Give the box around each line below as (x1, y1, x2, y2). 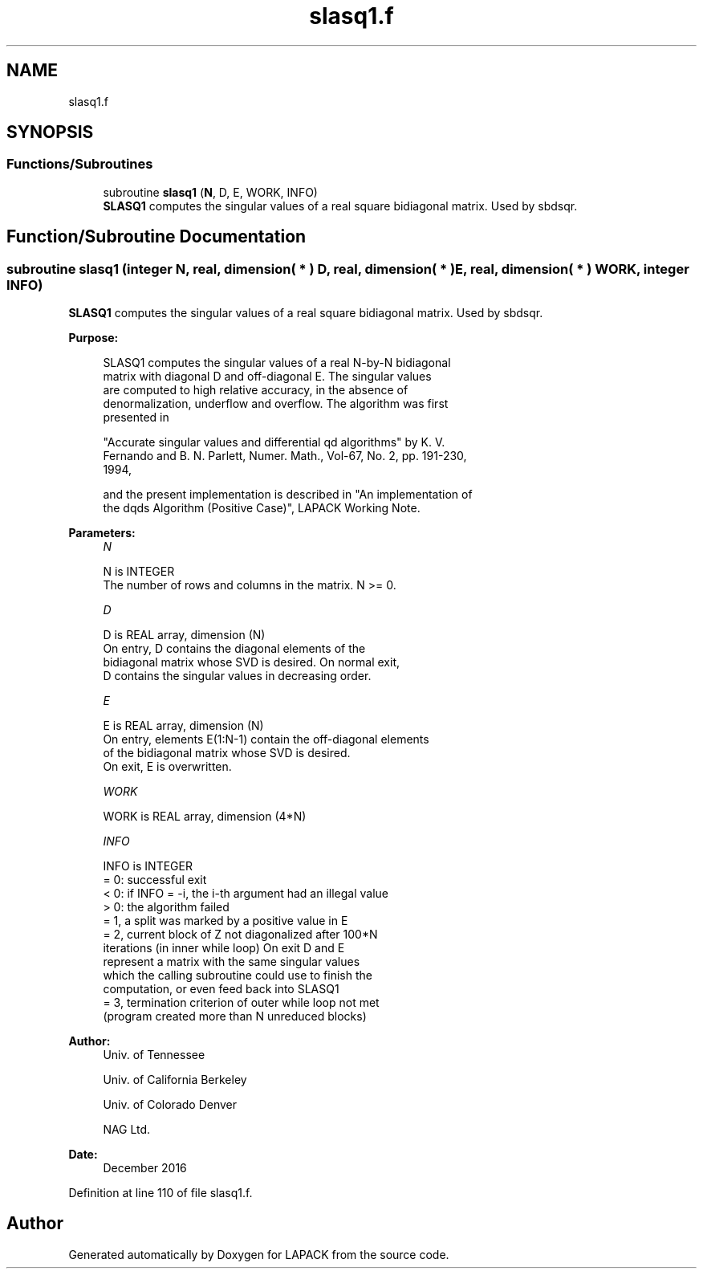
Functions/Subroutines (6, 156, 153, 173)
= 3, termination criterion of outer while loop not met (103, 996, 380, 1010)
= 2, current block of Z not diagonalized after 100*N (103, 927, 378, 942)
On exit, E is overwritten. (103, 760, 232, 774)
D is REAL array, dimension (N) (103, 628, 266, 642)
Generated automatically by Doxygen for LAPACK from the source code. (68, 1247, 449, 1261)
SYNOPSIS (6, 122, 94, 143)
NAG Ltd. (103, 1122, 151, 1137)
